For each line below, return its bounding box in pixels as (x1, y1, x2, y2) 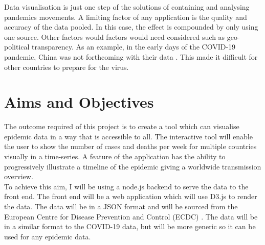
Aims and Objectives (4, 91, 154, 112)
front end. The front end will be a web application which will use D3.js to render (4, 191, 257, 202)
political (4, 41, 30, 52)
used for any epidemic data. (4, 231, 91, 241)
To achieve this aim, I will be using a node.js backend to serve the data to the (4, 181, 249, 191)
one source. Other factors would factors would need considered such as (4, 31, 225, 42)
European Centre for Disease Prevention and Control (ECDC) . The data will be (4, 211, 258, 222)
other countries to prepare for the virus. (4, 61, 129, 72)
